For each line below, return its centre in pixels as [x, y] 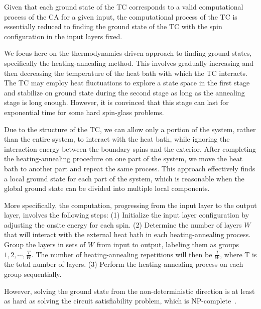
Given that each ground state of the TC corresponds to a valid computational [124, 7]
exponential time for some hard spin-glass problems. [84, 112]
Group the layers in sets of [45, 244]
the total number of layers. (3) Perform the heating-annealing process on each [124, 264]
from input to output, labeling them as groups [168, 244]
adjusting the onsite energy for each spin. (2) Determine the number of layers [123, 224]
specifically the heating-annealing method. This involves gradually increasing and [129, 63]
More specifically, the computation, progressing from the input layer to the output [130, 205]
